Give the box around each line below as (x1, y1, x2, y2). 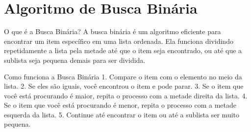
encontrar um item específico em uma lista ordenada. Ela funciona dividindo (4, 36, 233, 46)
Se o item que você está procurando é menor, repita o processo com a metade (4, 100, 237, 110)
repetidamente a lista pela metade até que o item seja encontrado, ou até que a (4, 45, 242, 56)
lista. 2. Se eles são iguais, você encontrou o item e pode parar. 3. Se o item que (4, 81, 244, 91)
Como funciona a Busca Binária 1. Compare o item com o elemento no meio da (4, 71, 242, 81)
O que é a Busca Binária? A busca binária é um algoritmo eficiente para (4, 26, 221, 37)
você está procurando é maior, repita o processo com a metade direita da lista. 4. (4, 90, 248, 100)
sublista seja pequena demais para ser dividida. (4, 55, 146, 65)
